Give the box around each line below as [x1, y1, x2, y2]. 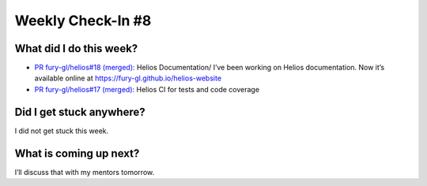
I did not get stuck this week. [14, 126, 109, 136]
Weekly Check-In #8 [14, 12, 152, 29]
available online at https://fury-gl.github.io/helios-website [34, 73, 221, 83]
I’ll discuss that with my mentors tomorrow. [14, 167, 154, 177]
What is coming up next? [14, 147, 140, 160]
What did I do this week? [14, 42, 138, 55]
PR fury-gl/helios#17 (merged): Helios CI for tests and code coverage [34, 84, 260, 94]
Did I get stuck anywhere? [14, 105, 145, 118]
